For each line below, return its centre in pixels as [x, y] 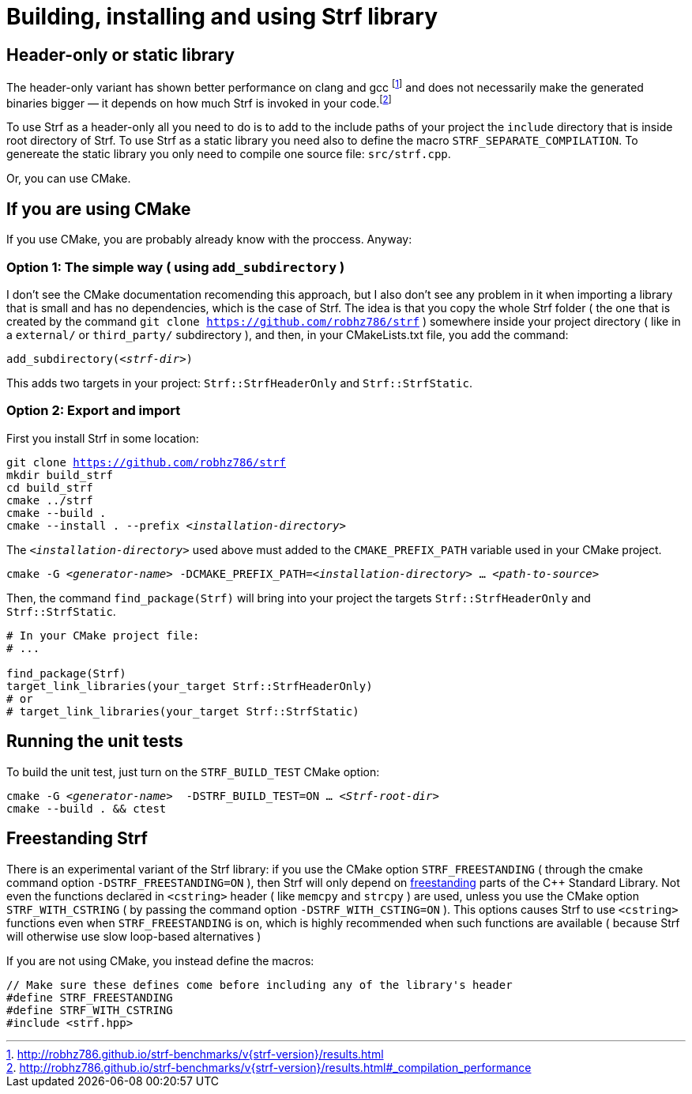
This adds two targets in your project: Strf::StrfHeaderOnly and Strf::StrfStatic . [240, 383]
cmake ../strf [50, 500]
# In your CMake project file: [103, 635]
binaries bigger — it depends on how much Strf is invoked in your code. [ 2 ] [199, 102]
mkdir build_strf [60, 475]
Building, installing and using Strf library [222, 17]
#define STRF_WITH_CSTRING [90, 1010]
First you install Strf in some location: [103, 438]
